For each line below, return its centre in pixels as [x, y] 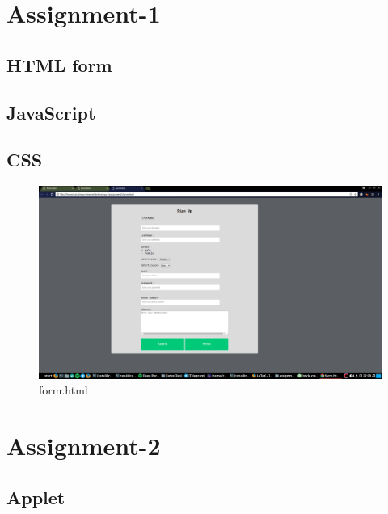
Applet [36, 497]
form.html [63, 390]
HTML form [59, 64]
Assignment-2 [84, 446]
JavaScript [51, 112]
